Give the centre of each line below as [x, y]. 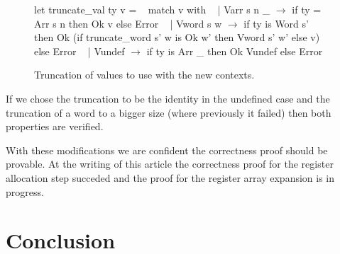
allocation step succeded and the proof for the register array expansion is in [170, 177]
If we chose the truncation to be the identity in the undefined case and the [168, 98]
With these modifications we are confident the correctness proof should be [167, 150]
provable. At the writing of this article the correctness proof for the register [170, 164]
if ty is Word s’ [276, 23]
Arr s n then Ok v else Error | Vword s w [128, 23]
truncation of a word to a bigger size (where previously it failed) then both [169, 112]
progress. [25, 191]
